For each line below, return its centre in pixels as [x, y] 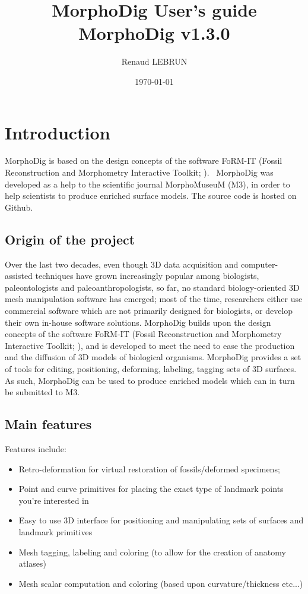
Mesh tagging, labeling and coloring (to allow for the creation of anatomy [152, 552]
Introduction [58, 132]
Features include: [36, 448]
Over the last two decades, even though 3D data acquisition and [122, 264]
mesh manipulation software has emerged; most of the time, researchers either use [154, 299]
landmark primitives [55, 531]
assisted [19, 276]
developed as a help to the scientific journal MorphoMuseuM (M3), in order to [147, 184]
